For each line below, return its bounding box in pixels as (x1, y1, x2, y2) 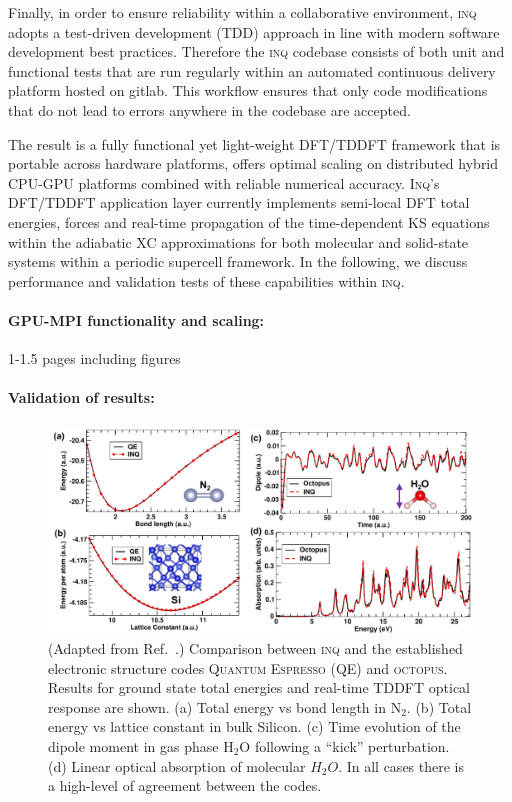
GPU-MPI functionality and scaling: (8, 309, 265, 330)
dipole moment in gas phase (48, 735, 219, 756)
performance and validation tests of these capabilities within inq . (8, 270, 405, 291)
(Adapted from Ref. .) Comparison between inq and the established (48, 637, 463, 658)
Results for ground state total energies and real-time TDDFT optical (48, 677, 471, 698)
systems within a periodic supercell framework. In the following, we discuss (8, 251, 468, 272)
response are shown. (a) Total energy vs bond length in (48, 696, 386, 717)
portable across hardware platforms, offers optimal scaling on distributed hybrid (8, 153, 499, 174)
